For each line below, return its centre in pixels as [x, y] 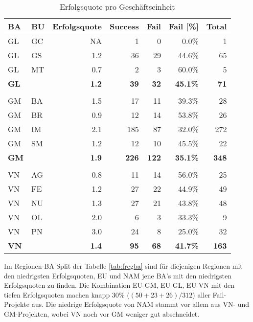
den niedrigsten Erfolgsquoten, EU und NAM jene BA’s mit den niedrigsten [118, 275]
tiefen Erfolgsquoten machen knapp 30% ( [67, 294]
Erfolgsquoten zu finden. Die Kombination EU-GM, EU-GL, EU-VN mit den [119, 285]
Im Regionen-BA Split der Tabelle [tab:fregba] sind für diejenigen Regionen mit [123, 266]
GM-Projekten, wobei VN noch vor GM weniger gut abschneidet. [102, 313]
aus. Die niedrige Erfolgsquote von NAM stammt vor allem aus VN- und [140, 304]
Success [124, 26]
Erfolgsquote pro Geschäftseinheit [117, 7]
